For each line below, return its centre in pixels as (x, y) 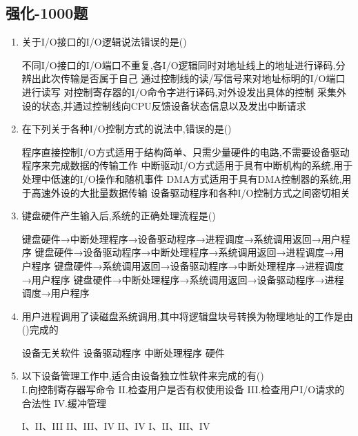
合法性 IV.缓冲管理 (64, 403)
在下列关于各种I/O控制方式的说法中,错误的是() (127, 129)
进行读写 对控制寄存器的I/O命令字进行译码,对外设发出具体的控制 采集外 (184, 91)
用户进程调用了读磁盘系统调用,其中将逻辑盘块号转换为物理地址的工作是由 (187, 316)
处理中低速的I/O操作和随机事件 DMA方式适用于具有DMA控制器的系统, (182, 178)
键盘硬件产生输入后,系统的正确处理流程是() (119, 216)
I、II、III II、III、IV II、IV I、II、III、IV (116, 426)
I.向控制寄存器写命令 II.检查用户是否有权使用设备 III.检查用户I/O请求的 (183, 389)
